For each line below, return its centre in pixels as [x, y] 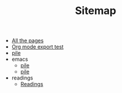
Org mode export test [38, 47]
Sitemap [96, 11]
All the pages [28, 41]
